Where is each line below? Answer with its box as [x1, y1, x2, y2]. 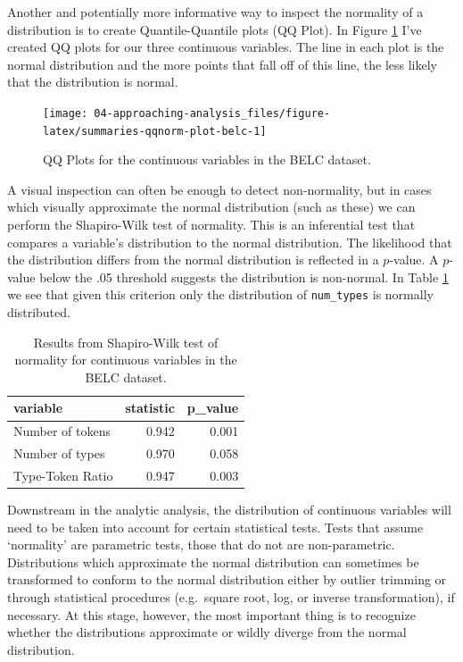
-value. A [389, 250, 439, 269]
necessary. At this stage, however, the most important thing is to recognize [7, 605, 416, 624]
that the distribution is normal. [7, 72, 178, 91]
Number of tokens [13, 422, 112, 440]
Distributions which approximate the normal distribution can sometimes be [7, 552, 419, 571]
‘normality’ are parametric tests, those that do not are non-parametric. [7, 535, 395, 554]
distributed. [7, 303, 70, 322]
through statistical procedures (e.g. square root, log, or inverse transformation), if [7, 588, 455, 607]
